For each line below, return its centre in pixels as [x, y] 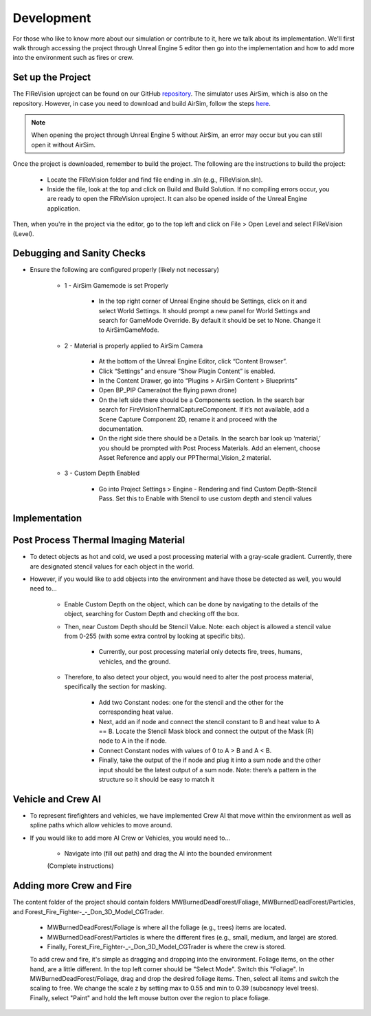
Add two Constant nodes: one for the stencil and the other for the [191, 702]
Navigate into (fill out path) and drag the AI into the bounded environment [168, 854]
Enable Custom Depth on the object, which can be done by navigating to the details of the [191, 604]
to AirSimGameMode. [129, 330]
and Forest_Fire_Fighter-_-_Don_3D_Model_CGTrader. [88, 911]
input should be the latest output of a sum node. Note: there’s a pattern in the [208, 770]
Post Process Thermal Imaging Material [99, 540]
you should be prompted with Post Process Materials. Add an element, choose [210, 448]
